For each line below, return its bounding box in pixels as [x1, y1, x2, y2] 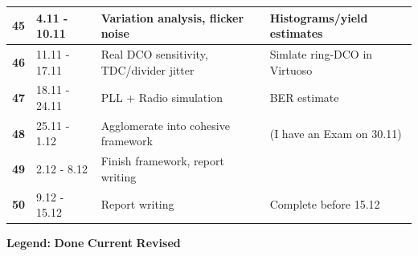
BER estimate [269, 89, 339, 106]
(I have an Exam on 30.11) [269, 124, 402, 141]
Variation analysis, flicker [100, 9, 244, 26]
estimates [269, 25, 323, 42]
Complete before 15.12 [269, 196, 380, 213]
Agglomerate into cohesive [100, 116, 230, 133]
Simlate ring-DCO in [269, 45, 373, 62]
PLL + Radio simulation [100, 89, 223, 106]
